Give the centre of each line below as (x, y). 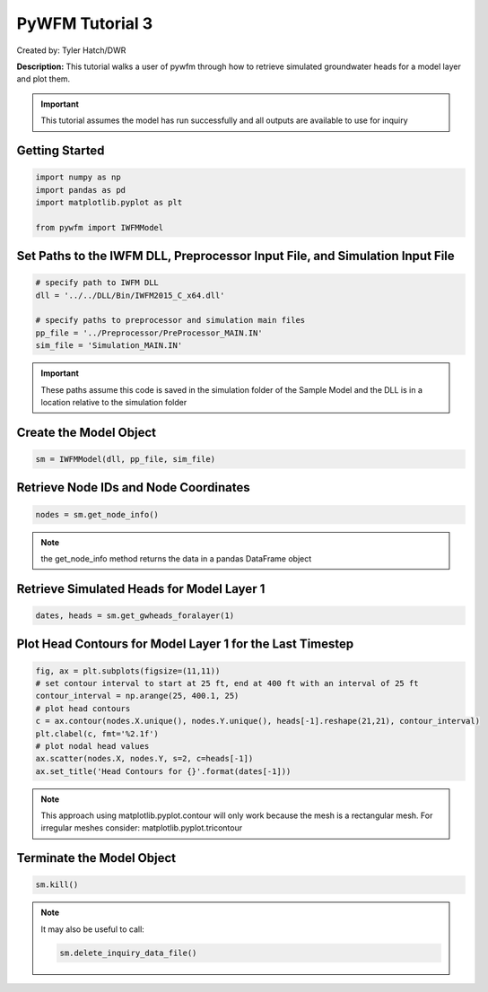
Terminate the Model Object (96, 858)
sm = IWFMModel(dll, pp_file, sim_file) (125, 459)
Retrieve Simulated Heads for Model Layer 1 (141, 589)
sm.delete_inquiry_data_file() (128, 953)
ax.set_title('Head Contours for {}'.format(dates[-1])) (163, 771)
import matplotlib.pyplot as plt (109, 202)
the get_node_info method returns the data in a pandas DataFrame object (176, 558)
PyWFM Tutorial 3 (85, 23)
